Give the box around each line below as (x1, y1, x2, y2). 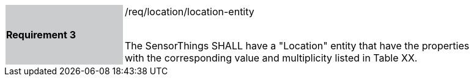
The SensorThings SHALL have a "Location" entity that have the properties (125, 40, 470, 52)
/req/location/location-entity (125, 5, 254, 18)
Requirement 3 (6, 29, 76, 41)
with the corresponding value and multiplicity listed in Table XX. (125, 52, 418, 64)
